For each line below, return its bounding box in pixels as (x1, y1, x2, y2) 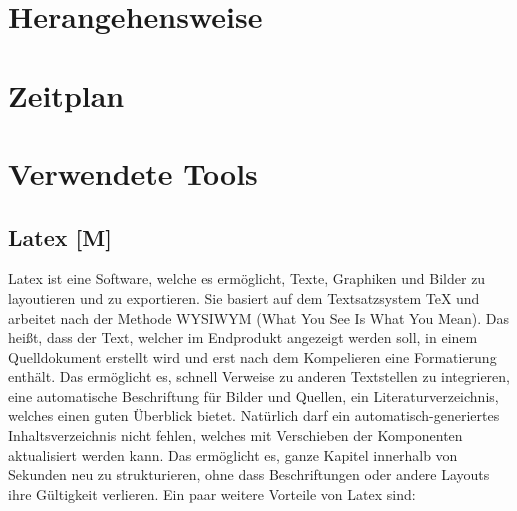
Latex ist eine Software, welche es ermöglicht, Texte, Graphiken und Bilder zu (8, 268, 486, 289)
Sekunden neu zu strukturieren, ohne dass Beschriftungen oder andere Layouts (8, 464, 490, 485)
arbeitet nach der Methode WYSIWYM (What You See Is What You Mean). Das (8, 307, 509, 328)
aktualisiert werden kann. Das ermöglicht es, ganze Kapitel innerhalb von (8, 444, 458, 465)
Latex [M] (8, 221, 112, 252)
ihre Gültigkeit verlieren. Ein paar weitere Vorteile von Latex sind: (8, 483, 416, 504)
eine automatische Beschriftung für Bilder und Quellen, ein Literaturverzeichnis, (8, 385, 499, 406)
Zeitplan (8, 74, 125, 115)
